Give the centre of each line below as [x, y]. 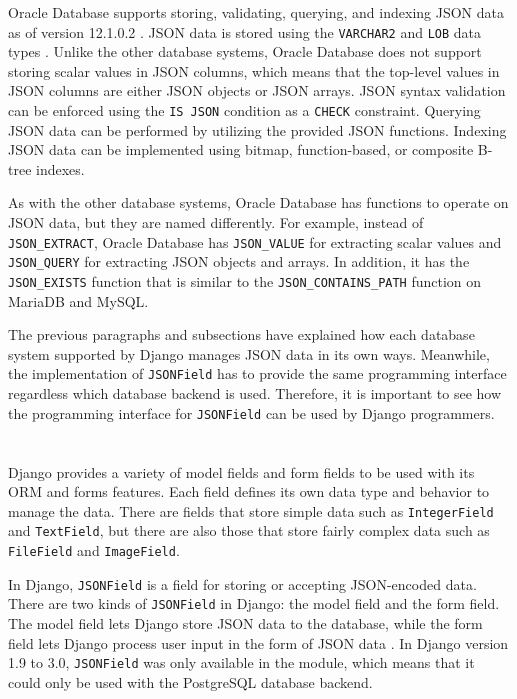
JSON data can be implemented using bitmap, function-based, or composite [241, 149]
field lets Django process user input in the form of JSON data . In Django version [258, 642]
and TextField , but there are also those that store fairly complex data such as [249, 530]
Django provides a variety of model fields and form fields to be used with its [241, 471]
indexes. [60, 168]
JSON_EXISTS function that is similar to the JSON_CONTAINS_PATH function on [245, 280]
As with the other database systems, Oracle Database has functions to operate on [258, 202]
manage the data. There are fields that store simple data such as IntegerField [251, 510]
